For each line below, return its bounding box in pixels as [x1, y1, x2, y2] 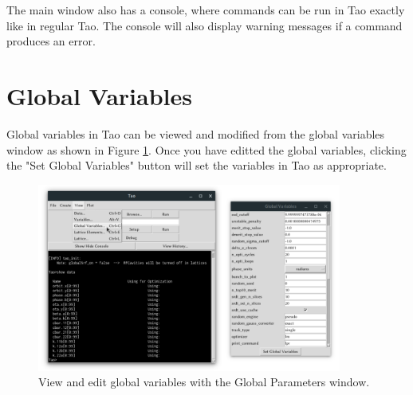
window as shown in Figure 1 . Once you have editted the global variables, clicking [6, 141, 407, 158]
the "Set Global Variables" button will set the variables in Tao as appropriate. [6, 157, 387, 174]
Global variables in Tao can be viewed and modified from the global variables [6, 125, 385, 142]
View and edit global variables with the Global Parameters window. [38, 373, 370, 390]
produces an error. [6, 33, 96, 49]
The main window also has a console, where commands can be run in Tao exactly [6, 2, 405, 18]
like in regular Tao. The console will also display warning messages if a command [6, 17, 403, 33]
